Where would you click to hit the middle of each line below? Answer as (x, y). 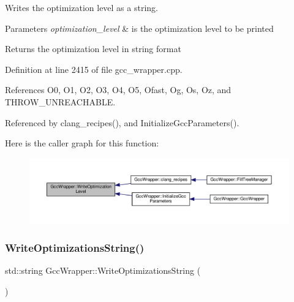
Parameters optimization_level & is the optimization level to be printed (139, 28)
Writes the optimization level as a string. (81, 7)
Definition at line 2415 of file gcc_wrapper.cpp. (94, 69)
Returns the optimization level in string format (93, 49)
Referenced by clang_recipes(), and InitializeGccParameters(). (122, 122)
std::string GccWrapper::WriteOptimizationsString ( (103, 270)
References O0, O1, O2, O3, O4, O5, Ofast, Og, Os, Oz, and (118, 90)
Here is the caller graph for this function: (82, 143)
